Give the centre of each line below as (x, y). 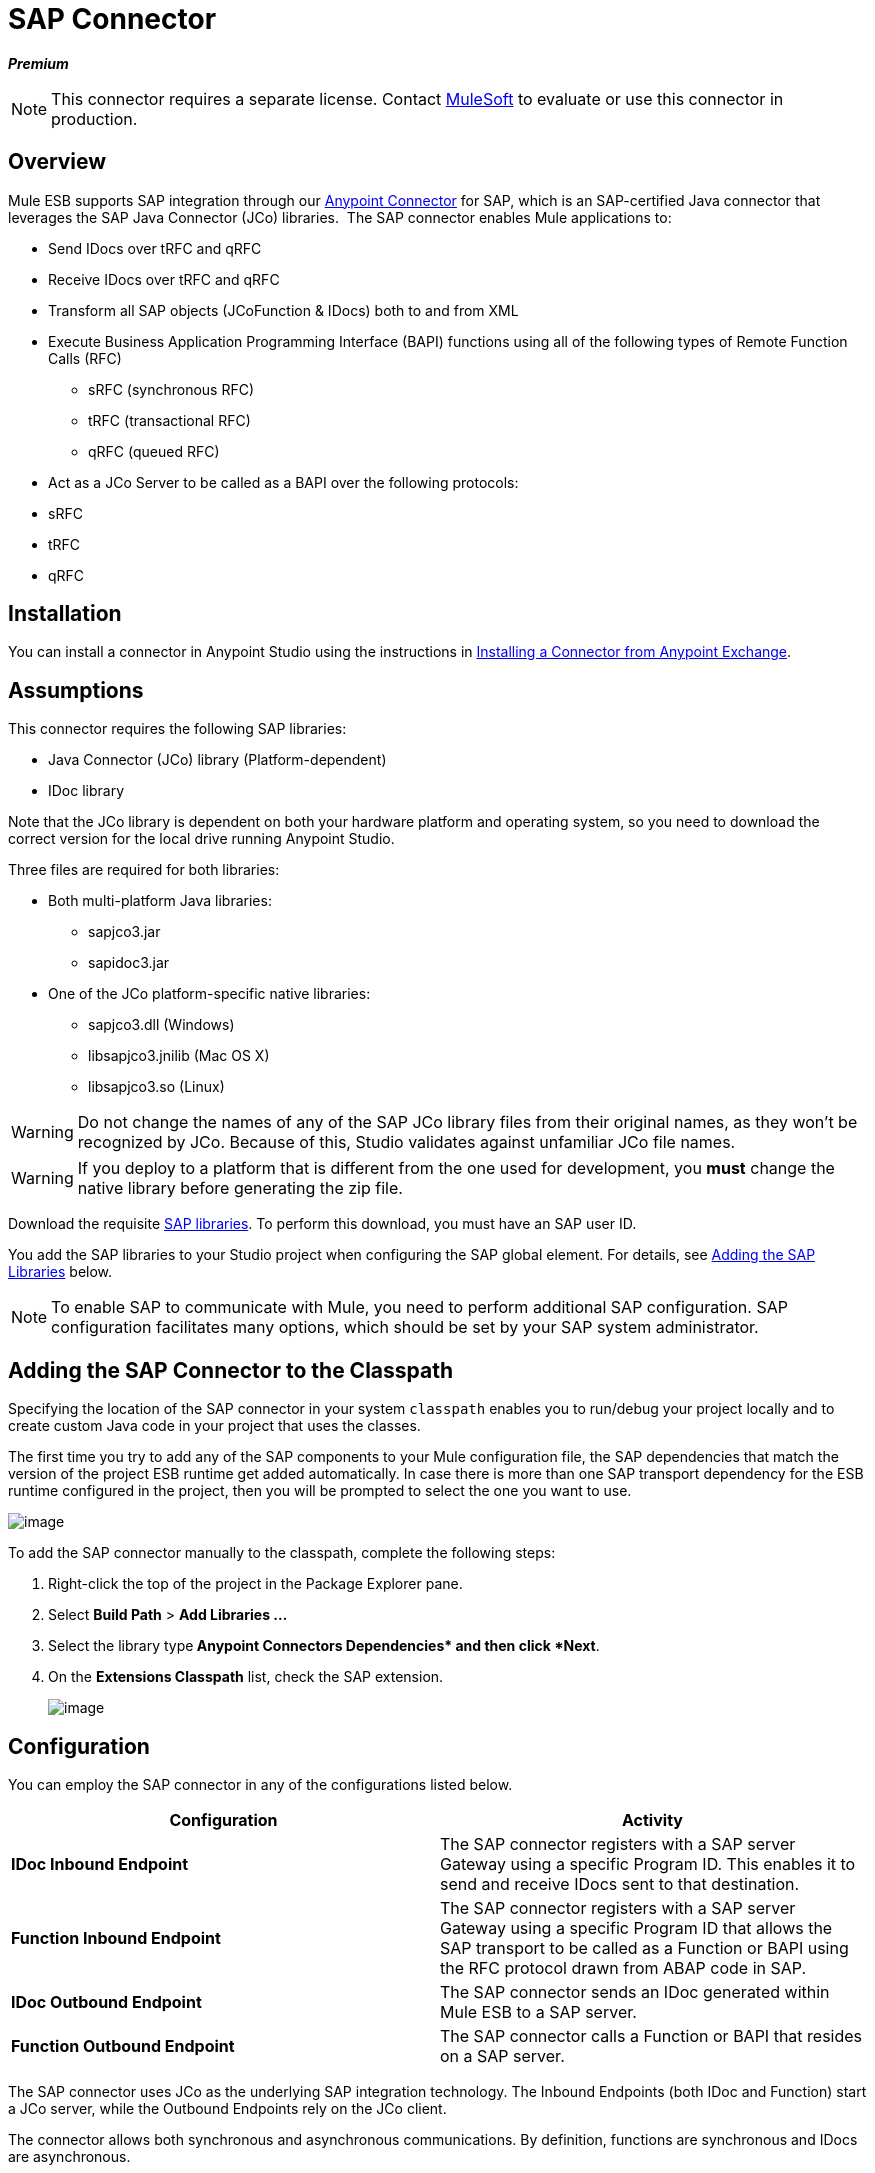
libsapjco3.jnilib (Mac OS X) (179, 1056)
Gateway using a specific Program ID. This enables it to (648, 1863)
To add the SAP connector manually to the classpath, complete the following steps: (282, 1553)
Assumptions (76, 690)
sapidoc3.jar (129, 963)
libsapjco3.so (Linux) (156, 1087)
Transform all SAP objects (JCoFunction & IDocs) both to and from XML (283, 310)
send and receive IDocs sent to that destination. (620, 1883)
